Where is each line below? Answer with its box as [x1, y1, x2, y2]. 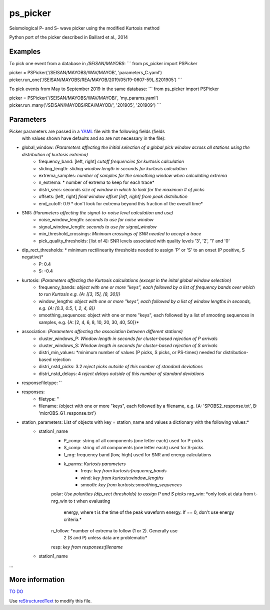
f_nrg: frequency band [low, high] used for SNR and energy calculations [63, 451, 211, 458]
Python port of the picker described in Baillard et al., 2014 [9, 34, 128, 40]
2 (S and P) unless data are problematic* [63, 535, 147, 541]
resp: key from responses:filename [51, 544, 123, 550]
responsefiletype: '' [21, 380, 62, 386]
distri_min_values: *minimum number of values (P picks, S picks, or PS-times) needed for [38, 350, 222, 356]
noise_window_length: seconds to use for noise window [38, 217, 154, 223]
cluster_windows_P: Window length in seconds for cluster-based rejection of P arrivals [38, 336, 217, 342]
